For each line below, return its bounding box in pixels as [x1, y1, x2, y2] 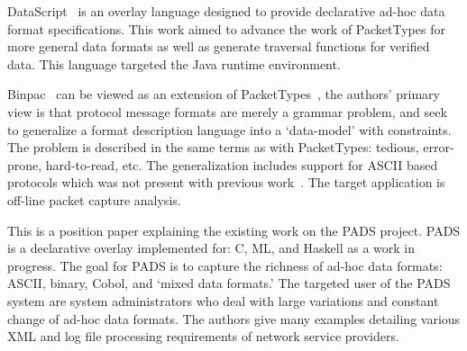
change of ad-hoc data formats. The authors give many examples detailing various [7, 309, 461, 328]
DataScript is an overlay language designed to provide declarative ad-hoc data [7, 2, 445, 20]
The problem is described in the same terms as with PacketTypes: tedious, [7, 138, 419, 157]
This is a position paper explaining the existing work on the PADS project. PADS [7, 220, 461, 239]
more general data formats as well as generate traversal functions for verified [7, 37, 430, 56]
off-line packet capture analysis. [7, 190, 181, 209]
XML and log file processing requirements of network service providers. [7, 327, 399, 346]
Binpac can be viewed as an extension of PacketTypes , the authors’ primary [7, 85, 440, 103]
